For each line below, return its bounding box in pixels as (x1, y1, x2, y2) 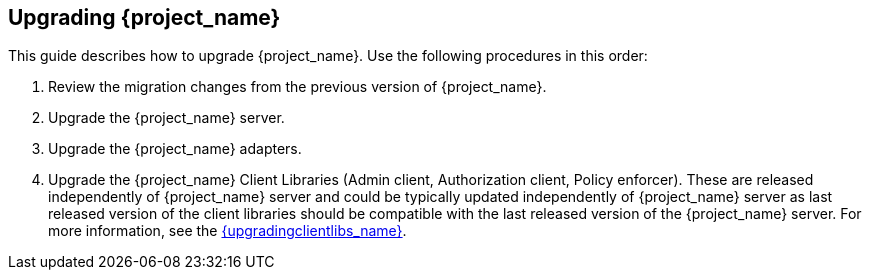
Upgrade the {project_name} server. (48, 109, 285, 127)
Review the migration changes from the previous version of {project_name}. (48, 78, 547, 96)
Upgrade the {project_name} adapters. (48, 140, 302, 158)
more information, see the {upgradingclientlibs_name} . (48, 222, 407, 240)
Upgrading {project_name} (8, 5, 281, 30)
